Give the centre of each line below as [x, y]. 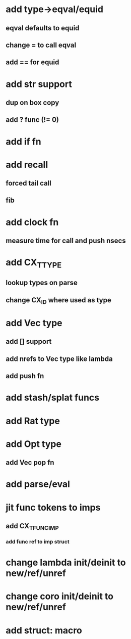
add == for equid [32, 62]
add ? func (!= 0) [32, 120]
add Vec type [34, 323]
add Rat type [33, 421]
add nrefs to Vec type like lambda [59, 359]
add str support [39, 84]
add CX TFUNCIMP [32, 527]
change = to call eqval [41, 45]
